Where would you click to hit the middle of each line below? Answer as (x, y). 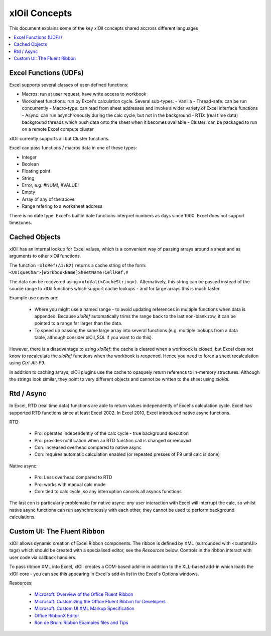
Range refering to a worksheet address (62, 206)
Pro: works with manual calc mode (70, 484)
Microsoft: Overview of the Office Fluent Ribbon (84, 594)
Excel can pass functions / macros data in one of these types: (73, 148)
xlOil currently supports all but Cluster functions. (59, 138)
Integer (29, 157)
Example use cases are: (34, 298)
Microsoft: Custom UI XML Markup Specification (85, 608)
